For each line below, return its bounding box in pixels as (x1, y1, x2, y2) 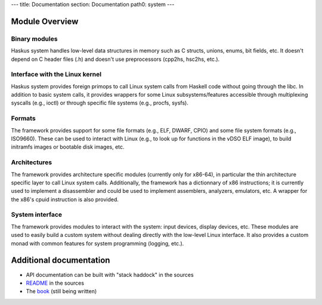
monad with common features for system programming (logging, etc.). (11, 239, 184, 247)
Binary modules (11, 35, 58, 43)
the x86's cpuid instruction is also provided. (11, 196, 119, 203)
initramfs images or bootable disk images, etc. (11, 143, 125, 150)
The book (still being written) (26, 288, 97, 295)
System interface (11, 211, 63, 219)
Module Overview (11, 16, 79, 26)
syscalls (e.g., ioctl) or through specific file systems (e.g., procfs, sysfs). (11, 99, 189, 107)
